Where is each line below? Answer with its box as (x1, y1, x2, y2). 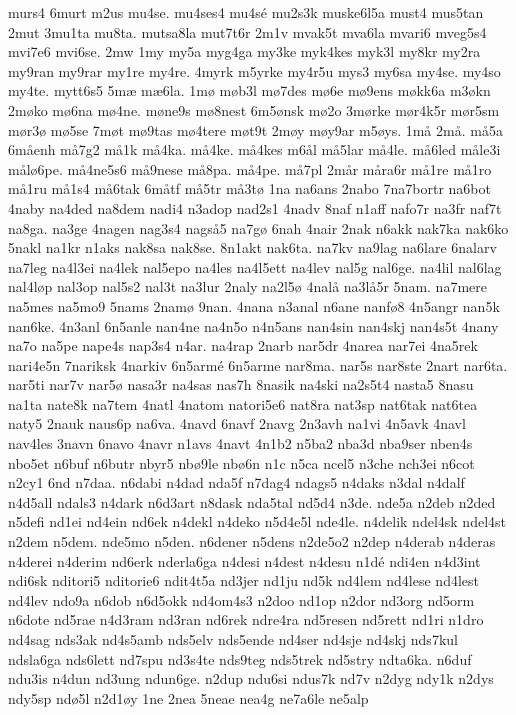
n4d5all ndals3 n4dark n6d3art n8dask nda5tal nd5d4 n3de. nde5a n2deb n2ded (8, 491, 496, 512)
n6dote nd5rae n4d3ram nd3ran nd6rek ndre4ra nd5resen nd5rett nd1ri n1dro (8, 609, 484, 630)
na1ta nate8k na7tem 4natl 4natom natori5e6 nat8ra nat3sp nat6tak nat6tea (8, 393, 478, 414)
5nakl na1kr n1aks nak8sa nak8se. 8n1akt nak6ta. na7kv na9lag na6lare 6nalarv (8, 237, 497, 258)
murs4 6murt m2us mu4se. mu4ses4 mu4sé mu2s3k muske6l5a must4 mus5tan (8, 2, 484, 22)
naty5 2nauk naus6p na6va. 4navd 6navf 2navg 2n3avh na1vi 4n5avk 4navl (8, 413, 466, 434)
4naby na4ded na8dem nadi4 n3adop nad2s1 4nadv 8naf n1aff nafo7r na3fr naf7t (8, 197, 502, 218)
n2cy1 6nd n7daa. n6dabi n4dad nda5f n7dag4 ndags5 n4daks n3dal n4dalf (8, 472, 465, 493)
